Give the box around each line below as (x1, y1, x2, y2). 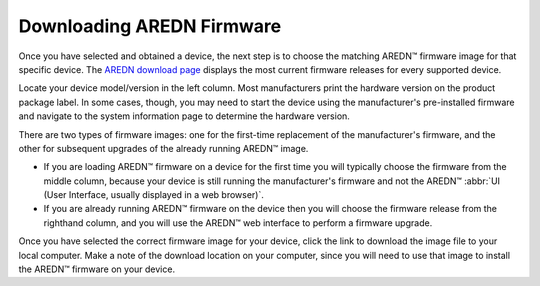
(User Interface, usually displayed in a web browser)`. (43, 189, 265, 201)
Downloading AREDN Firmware (18, 15, 282, 37)
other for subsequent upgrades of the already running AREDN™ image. (18, 142, 309, 154)
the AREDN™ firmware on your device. (18, 263, 175, 275)
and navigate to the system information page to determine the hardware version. (18, 110, 350, 122)
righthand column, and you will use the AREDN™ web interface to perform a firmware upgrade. (43, 216, 433, 229)
